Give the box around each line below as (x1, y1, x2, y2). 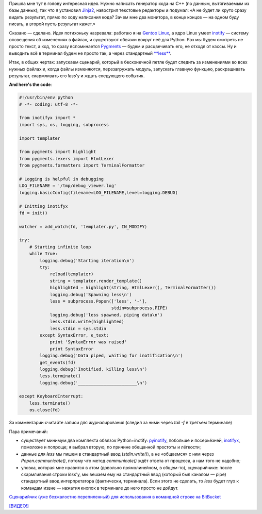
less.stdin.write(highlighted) (49, 319, 125, 325)
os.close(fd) (29, 407, 61, 413)
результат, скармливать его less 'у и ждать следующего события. (9, 73, 145, 79)
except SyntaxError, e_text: (39, 332, 109, 338)
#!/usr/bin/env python (19, 95, 73, 100)
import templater (19, 135, 61, 141)
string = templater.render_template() (49, 278, 143, 283)
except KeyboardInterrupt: (19, 394, 83, 399)
